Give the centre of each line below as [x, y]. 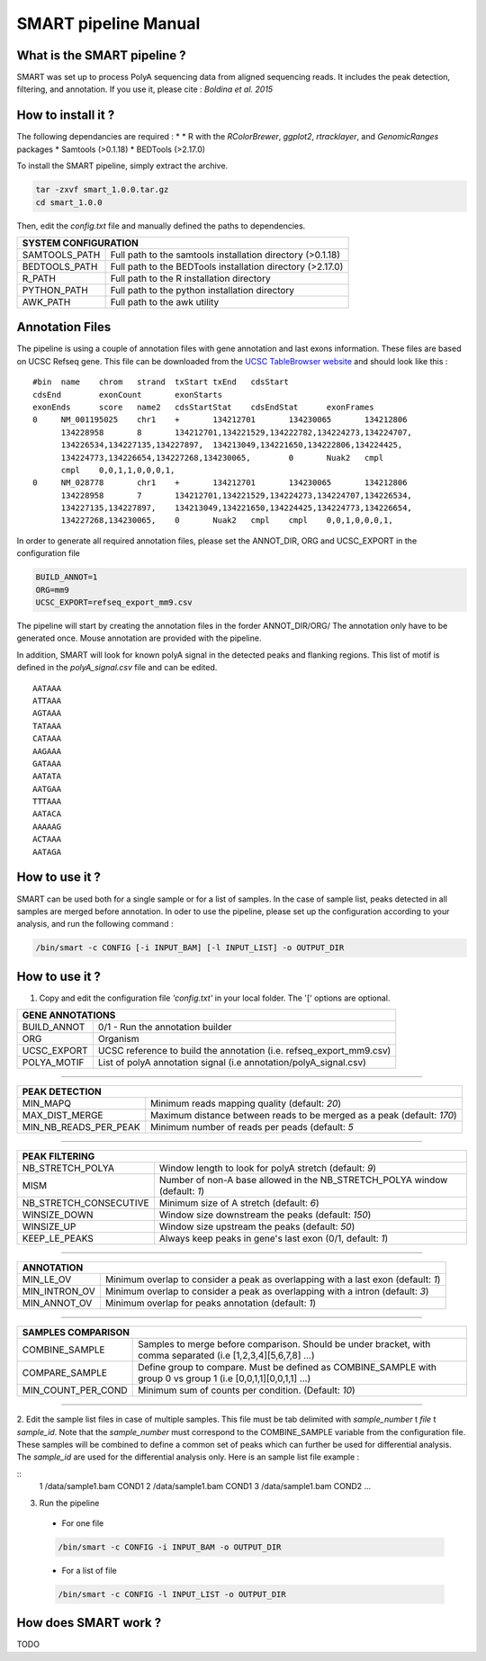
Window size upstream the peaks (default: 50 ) [257, 1226]
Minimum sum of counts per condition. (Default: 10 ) [247, 1390]
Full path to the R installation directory [190, 278]
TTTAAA [47, 802]
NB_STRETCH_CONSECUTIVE [85, 1203]
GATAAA [47, 763]
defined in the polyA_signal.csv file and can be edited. [117, 668]
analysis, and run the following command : [95, 924]
